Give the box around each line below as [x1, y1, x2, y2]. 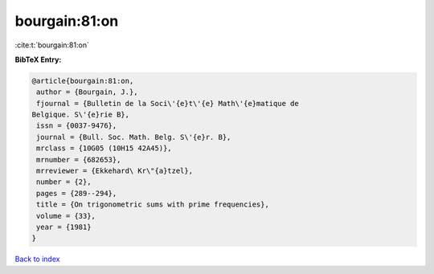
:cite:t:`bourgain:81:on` [14, 40, 90, 50]
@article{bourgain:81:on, [31, 76, 134, 85]
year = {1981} [36, 223, 92, 231]
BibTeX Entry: [14, 55, 62, 64]
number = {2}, [36, 178, 92, 186]
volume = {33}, [36, 211, 96, 220]
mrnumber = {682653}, [36, 155, 121, 164]
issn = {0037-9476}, [36, 121, 117, 130]
